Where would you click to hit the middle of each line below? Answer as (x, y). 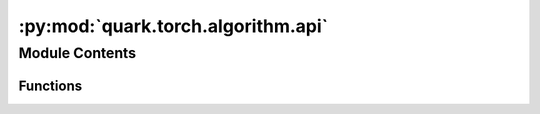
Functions (50, 85)
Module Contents (77, 53)
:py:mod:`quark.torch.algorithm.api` (173, 26)
